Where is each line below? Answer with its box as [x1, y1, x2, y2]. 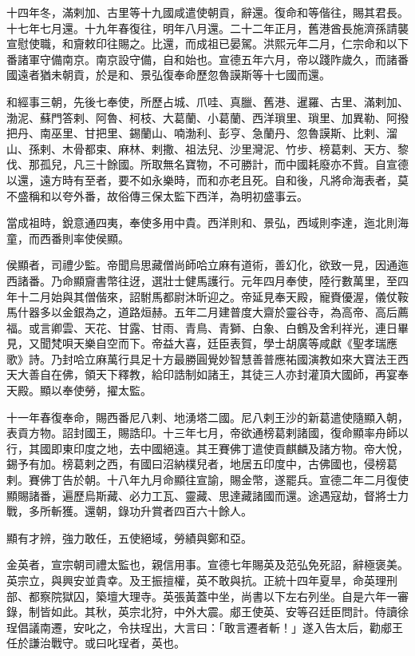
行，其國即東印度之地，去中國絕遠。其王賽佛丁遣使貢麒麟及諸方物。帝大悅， [6, 439, 409, 456]
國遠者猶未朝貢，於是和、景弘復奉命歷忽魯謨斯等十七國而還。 [6, 66, 330, 83]
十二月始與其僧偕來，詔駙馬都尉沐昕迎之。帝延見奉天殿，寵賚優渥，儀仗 [17, 288, 397, 304]
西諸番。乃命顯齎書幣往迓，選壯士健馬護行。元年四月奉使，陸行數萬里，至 [6, 272, 397, 288]
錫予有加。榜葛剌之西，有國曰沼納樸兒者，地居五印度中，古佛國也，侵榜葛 [6, 455, 397, 472]
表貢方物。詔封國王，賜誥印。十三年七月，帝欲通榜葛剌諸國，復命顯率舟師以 [6, 424, 409, 441]
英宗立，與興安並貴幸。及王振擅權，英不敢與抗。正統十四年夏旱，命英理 [6, 572, 386, 588]
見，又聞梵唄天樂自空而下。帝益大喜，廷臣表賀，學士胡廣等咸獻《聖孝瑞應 [6, 335, 397, 352]
